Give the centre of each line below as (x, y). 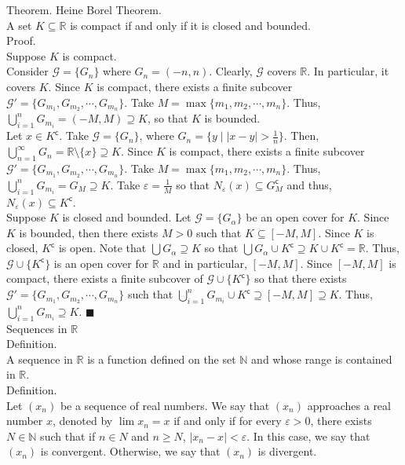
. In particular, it (348, 71)
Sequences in (37, 328)
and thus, (309, 184)
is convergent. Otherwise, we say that (130, 451)
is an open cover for (101, 263)
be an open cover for (295, 217)
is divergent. (287, 451)
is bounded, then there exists (89, 232)
